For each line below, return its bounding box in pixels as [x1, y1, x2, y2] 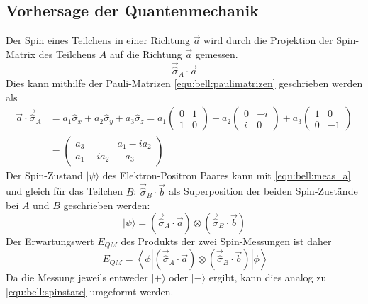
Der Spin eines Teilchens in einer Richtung [6, 33, 191, 47]
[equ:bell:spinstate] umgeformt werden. [6, 283, 174, 298]
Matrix [6, 46, 36, 61]
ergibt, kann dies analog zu [208, 270, 327, 285]
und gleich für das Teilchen [6, 184, 123, 198]
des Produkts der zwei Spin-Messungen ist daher [121, 233, 332, 248]
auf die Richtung [109, 46, 182, 61]
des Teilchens [38, 46, 96, 61]
